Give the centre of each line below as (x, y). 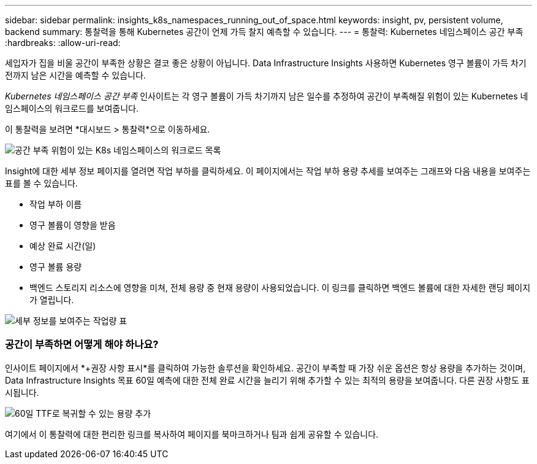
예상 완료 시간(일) (63, 246)
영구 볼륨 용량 (56, 267)
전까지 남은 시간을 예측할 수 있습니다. (75, 75)
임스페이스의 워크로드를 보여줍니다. (72, 108)
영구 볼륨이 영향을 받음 (73, 225)
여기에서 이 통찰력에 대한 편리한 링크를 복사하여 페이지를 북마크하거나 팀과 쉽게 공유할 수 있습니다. (192, 434)
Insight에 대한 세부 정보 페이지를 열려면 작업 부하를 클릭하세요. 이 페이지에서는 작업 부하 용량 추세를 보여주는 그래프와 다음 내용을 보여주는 (268, 171)
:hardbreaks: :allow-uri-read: (63, 43)
